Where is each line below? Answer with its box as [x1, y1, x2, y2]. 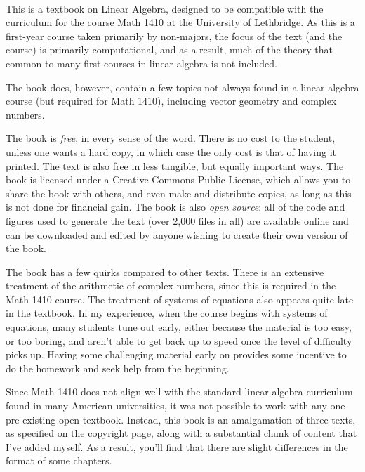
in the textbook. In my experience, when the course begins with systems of [6, 306, 328, 320]
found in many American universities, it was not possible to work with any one [6, 398, 345, 413]
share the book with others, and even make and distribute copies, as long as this [6, 185, 352, 200]
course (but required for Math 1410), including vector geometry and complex [6, 93, 337, 108]
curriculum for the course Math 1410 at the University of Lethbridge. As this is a [6, 15, 355, 29]
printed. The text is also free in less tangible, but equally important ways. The [6, 158, 344, 173]
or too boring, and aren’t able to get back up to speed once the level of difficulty [6, 333, 352, 348]
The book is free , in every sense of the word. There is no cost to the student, [6, 131, 336, 145]
